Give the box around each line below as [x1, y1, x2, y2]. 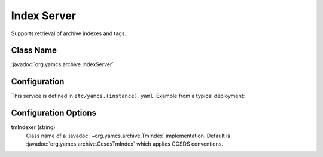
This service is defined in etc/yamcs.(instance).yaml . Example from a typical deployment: [11, 93, 245, 100]
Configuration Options [11, 108, 97, 118]
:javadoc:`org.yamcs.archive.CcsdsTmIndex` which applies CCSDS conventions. [26, 140, 224, 147]
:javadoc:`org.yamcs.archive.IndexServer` [11, 61, 114, 68]
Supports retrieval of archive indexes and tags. [11, 30, 127, 37]
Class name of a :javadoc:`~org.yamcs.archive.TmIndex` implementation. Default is [26, 132, 230, 139]
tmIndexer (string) [11, 124, 56, 131]
